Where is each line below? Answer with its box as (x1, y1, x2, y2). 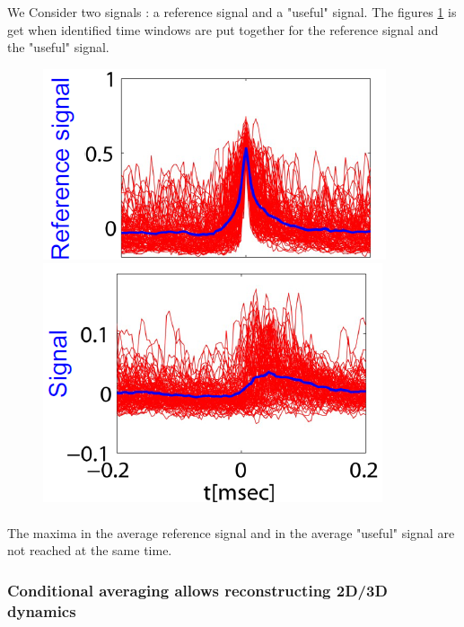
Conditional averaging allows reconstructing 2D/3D (7, 578, 388, 601)
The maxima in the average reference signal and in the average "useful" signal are (7, 523, 455, 542)
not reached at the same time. (7, 541, 172, 560)
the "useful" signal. (7, 38, 109, 57)
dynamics (7, 599, 76, 622)
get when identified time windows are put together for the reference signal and (7, 20, 439, 39)
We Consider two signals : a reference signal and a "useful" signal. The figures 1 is (7, 3, 457, 21)
